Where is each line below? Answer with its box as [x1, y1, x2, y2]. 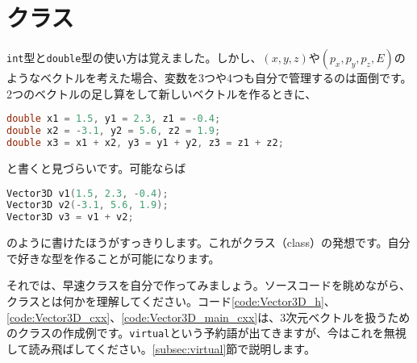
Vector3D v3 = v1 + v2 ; [6, 211, 134, 223]
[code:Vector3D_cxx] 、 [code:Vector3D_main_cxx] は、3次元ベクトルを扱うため [6, 308, 411, 325]
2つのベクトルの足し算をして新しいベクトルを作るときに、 [6, 85, 317, 102]
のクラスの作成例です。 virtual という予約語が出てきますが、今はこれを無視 [6, 324, 407, 341]
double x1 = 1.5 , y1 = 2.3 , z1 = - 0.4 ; [6, 113, 221, 125]
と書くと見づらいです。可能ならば [6, 159, 186, 176]
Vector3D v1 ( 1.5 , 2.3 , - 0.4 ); [6, 187, 169, 199]
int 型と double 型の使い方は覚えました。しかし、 [6, 49, 262, 66]
